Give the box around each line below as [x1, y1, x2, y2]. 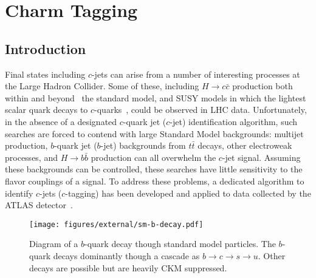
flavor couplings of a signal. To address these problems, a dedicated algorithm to [5, 174, 304, 187]
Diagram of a [29, 237, 78, 250]
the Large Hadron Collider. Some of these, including [5, 80, 199, 92]
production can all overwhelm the [91, 151, 216, 163]
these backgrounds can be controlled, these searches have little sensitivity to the [5, 163, 303, 175]
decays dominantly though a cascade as [53, 249, 200, 262]
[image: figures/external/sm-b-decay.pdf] [29, 220, 204, 229]
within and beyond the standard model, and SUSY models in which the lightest [5, 91, 306, 104]
